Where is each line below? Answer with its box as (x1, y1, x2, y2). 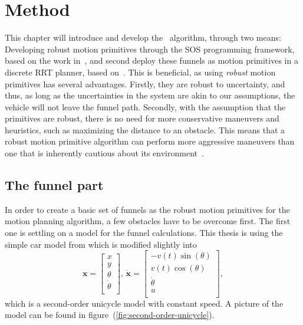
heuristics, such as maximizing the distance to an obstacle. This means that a (5, 123, 285, 136)
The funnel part (5, 176, 104, 194)
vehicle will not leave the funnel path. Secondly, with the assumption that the (5, 100, 286, 113)
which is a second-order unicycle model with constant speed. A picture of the (5, 297, 284, 309)
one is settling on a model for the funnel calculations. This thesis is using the (5, 226, 283, 239)
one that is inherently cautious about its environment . (5, 147, 204, 159)
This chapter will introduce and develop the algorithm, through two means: (5, 31, 281, 44)
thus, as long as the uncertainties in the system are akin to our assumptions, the (5, 89, 295, 101)
